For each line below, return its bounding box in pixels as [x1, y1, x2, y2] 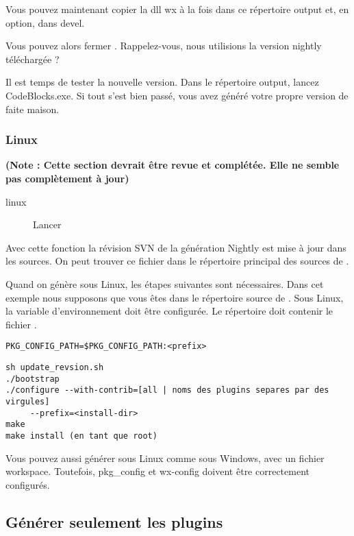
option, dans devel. [5, 15, 85, 29]
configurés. [5, 477, 50, 491]
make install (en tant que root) [5, 430, 157, 441]
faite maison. [5, 101, 60, 116]
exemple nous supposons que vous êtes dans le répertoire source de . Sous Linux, [5, 290, 344, 304]
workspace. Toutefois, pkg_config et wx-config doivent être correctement [5, 464, 309, 478]
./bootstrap [5, 374, 60, 384]
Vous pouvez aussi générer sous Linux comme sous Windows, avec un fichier [5, 450, 325, 465]
